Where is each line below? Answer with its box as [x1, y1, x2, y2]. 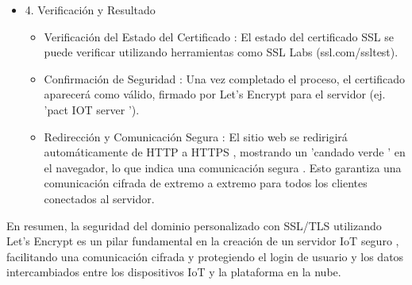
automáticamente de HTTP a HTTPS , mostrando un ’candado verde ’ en [44, 144, 406, 160]
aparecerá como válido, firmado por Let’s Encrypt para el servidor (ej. [44, 86, 386, 102]
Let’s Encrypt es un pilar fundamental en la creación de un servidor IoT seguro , [6, 233, 399, 249]
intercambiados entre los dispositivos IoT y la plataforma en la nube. [6, 264, 341, 280]
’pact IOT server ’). [44, 101, 140, 117]
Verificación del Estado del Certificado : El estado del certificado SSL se [44, 28, 394, 44]
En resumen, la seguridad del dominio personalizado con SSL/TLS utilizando [6, 217, 382, 233]
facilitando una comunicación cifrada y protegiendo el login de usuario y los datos [6, 248, 404, 264]
